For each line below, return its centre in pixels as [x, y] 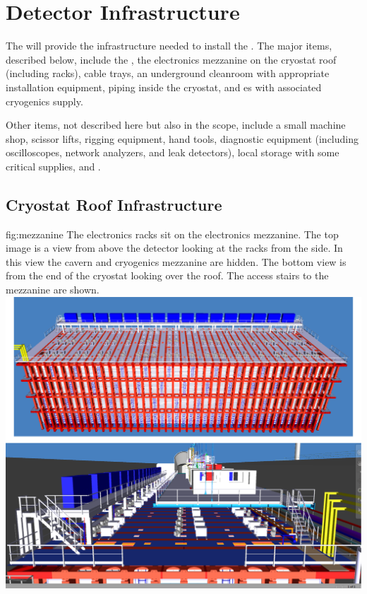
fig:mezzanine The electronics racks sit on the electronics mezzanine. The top [172, 234]
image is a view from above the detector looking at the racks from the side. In [174, 248]
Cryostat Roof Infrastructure [114, 204]
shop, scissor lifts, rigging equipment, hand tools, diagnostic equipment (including [182, 138]
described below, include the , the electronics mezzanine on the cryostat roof [171, 59]
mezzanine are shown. [53, 290]
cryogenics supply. [44, 101]
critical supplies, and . [53, 166]
